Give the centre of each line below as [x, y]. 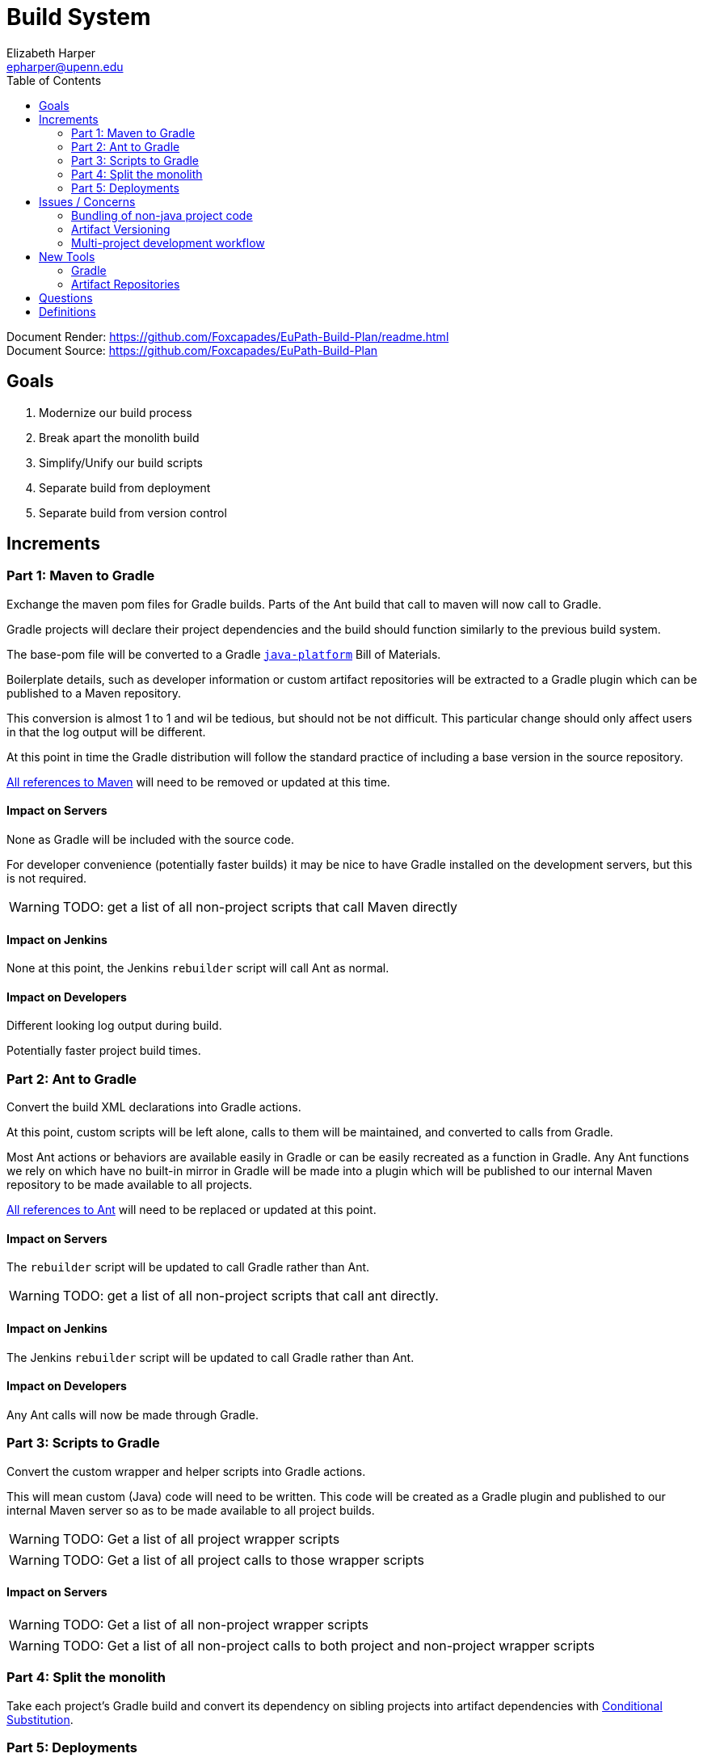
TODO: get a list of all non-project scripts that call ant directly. [250, 1296]
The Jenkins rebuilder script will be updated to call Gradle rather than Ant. [210, 1357]
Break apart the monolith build [119, 437]
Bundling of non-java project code [162, 215]
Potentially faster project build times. [104, 1051]
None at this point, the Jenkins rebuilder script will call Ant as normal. [198, 968]
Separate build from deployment [125, 487]
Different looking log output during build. [114, 1026]
